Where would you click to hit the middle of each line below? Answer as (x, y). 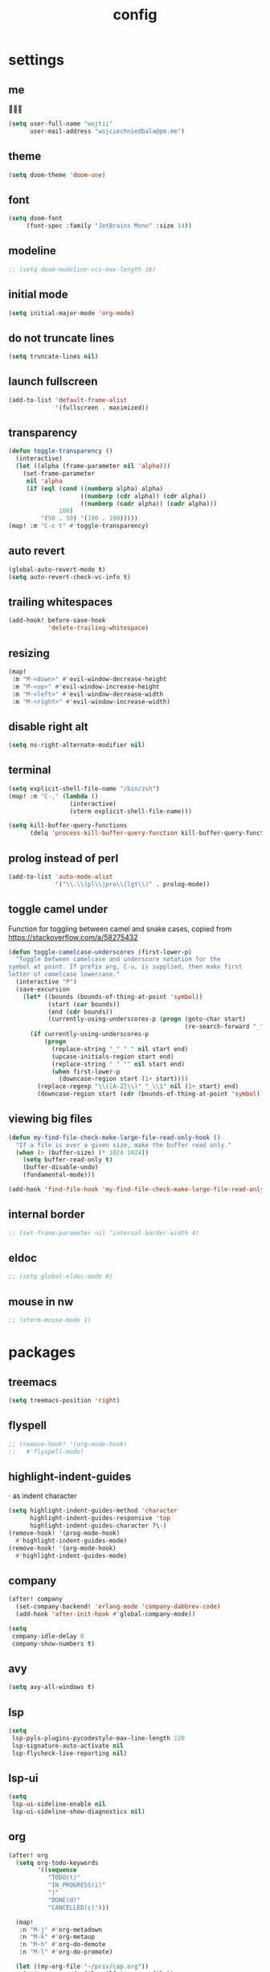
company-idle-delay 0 (48, 1636)
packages (42, 1352)
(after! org (28, 1855)
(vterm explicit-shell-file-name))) (131, 811)
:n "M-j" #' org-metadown (61, 1929)
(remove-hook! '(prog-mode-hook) (64, 1533)
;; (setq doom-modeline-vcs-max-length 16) (82, 269)
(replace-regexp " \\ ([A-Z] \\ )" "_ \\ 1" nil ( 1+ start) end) (138, 1087)
